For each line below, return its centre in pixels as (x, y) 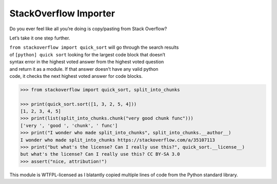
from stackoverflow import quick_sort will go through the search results (94, 47)
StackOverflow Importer (62, 13)
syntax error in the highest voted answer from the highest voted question (87, 62)
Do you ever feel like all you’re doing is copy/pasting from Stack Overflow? (88, 29)
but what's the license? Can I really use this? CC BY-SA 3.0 (100, 154)
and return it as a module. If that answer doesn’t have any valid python (84, 69)
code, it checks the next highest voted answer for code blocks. (76, 76)
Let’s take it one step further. (40, 38)
